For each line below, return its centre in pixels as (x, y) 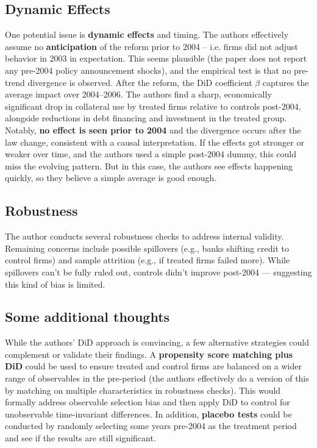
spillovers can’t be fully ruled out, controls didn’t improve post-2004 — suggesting (158, 272)
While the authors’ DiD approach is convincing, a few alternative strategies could (157, 342)
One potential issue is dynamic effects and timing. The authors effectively (147, 34)
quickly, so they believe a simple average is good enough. (111, 178)
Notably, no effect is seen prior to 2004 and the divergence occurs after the (153, 130)
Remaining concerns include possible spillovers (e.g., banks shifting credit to (147, 248)
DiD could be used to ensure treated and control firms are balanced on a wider (153, 366)
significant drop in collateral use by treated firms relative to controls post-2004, (153, 106)
